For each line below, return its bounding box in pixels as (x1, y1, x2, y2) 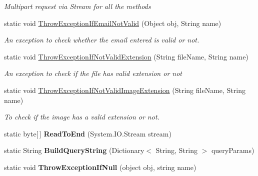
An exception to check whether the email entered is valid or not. (4, 34, 199, 45)
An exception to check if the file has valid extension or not (4, 68, 182, 78)
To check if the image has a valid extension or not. (4, 111, 159, 122)
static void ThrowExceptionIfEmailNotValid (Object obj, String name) (4, 17, 221, 28)
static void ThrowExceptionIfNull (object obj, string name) (4, 161, 196, 172)
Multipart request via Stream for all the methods (4, 1, 151, 11)
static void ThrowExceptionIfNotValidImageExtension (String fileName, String (4, 84, 245, 95)
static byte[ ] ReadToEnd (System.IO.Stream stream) (4, 128, 171, 138)
